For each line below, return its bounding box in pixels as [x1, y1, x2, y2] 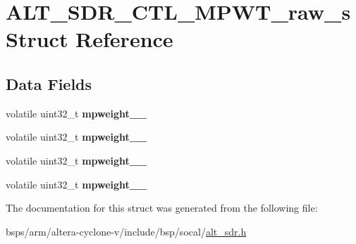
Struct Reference [6, 25, 173, 53]
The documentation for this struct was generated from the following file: [6, 200, 318, 215]
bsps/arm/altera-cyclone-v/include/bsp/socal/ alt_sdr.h [6, 224, 247, 238]
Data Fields [6, 72, 92, 94]
